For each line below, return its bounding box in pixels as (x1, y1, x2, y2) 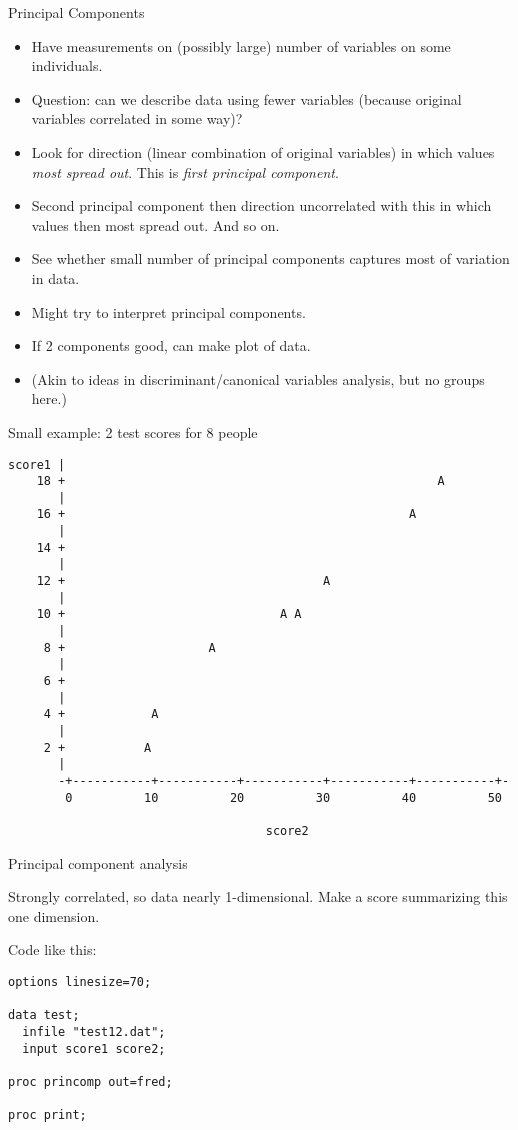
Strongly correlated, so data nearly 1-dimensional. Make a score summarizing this (8, 886, 508, 907)
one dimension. (8, 905, 100, 926)
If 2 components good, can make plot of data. (31, 335, 311, 356)
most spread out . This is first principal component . (31, 161, 339, 182)
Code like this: (8, 939, 97, 960)
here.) (31, 388, 67, 409)
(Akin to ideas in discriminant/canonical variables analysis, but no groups (31, 368, 485, 389)
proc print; (8, 1108, 87, 1123)
